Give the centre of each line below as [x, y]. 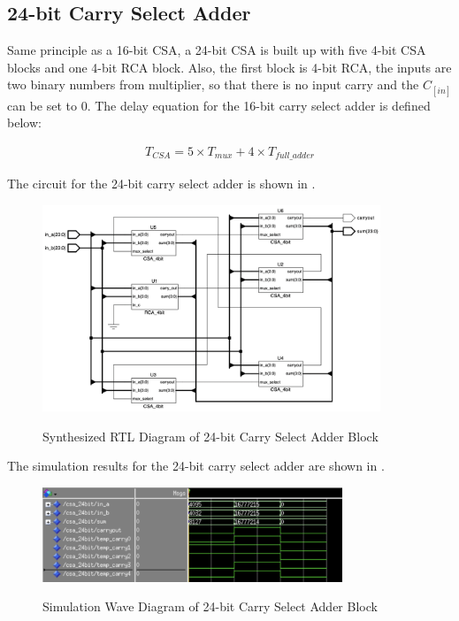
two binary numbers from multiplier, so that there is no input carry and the [213, 84]
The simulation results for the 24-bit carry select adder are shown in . [196, 466]
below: [24, 123]
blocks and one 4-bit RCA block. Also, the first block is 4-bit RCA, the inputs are [229, 67]
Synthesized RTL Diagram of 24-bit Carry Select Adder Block [210, 436]
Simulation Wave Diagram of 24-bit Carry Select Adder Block [210, 606]
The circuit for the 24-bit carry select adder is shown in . [161, 184]
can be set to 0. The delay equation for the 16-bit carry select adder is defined [219, 105]
